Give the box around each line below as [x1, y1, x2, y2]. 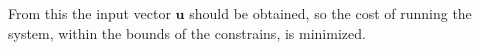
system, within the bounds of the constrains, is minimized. [8, 22, 366, 43]
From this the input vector [8, 3, 171, 23]
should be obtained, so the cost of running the [189, 3, 472, 23]
